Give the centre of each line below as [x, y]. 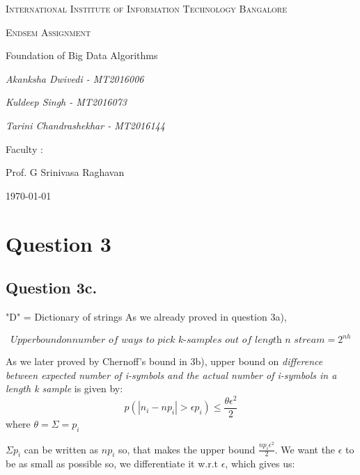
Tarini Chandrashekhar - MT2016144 [85, 125]
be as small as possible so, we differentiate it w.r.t [112, 464]
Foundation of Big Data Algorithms [82, 55]
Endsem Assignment [48, 32]
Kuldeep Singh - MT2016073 [66, 102]
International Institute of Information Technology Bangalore [146, 8]
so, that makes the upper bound [187, 449]
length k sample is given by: [64, 388]
